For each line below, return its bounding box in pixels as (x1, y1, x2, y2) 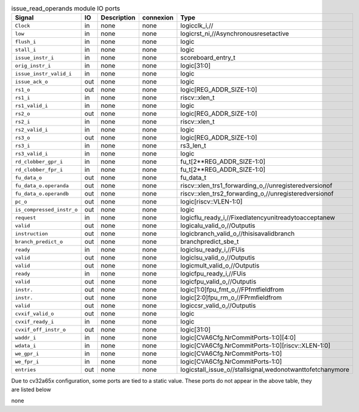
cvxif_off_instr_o (15, 326, 66, 333)
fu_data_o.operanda (15, 182, 69, 189)
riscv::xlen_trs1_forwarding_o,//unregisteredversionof (180, 182, 333, 190)
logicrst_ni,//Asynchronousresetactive (180, 29, 289, 38)
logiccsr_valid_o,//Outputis (180, 302, 256, 310)
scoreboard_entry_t (180, 54, 235, 62)
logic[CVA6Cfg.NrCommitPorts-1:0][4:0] (180, 333, 296, 342)
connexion (142, 13, 173, 22)
